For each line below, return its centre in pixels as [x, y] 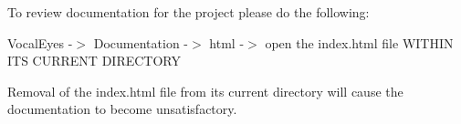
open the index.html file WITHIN [359, 42]
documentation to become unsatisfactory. [122, 109]
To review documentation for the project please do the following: [189, 12]
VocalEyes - [40, 42]
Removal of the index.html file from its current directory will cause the [205, 91]
